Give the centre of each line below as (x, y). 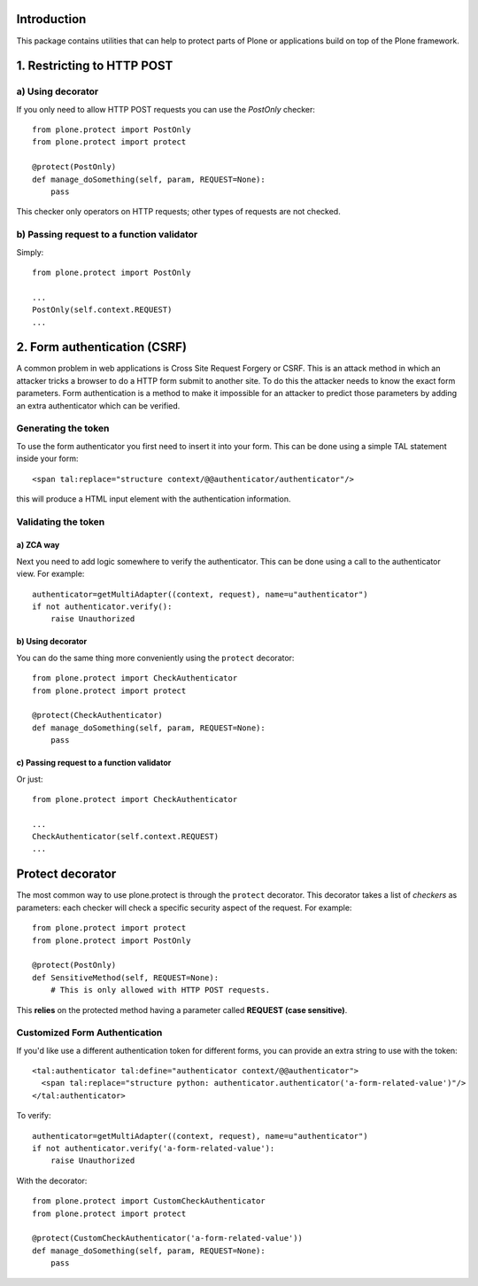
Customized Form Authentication (89, 1033)
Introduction (51, 19)
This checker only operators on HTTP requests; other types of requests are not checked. (178, 212)
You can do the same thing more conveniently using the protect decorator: (155, 658)
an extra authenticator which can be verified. (98, 405)
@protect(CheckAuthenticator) (98, 715)
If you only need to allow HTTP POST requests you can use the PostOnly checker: (166, 109)
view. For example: (50, 574)
